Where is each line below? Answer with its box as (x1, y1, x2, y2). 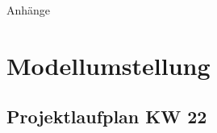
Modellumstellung (6, 48, 211, 81)
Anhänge (6, 2, 51, 18)
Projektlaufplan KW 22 (6, 104, 207, 129)
